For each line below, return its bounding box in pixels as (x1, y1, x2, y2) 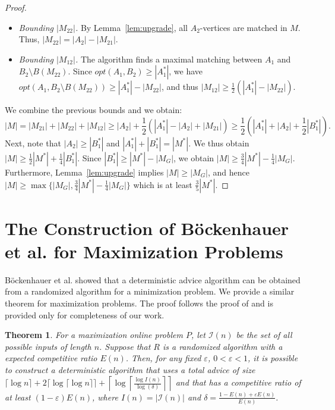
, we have (169, 65, 203, 77)
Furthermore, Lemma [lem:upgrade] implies (5, 165, 164, 178)
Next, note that (5, 136, 61, 149)
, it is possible (248, 352, 298, 364)
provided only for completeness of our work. (5, 308, 165, 321)
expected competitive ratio (5, 352, 97, 364)
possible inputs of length (5, 340, 91, 352)
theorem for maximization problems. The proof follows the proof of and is (5, 297, 273, 309)
